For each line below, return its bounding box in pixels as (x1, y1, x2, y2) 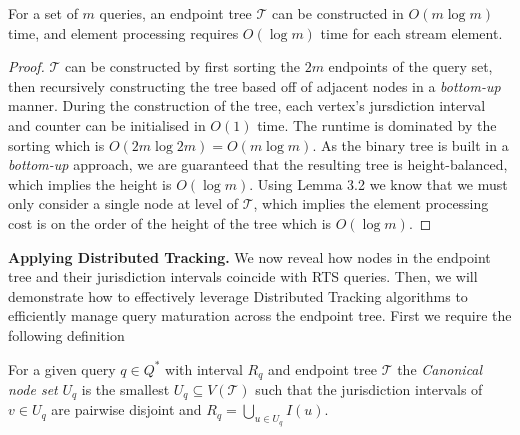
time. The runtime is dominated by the (257, 114, 497, 135)
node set (8, 378, 58, 399)
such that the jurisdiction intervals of (255, 378, 483, 399)
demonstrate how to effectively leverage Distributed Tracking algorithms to (8, 285, 468, 306)
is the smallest (81, 378, 170, 399)
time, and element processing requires (8, 22, 239, 43)
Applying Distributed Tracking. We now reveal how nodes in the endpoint (8, 246, 491, 267)
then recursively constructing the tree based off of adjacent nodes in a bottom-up (8, 75, 501, 96)
